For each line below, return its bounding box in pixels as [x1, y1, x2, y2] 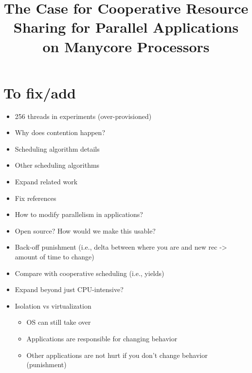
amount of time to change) [15, 252, 94, 262]
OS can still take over [26, 317, 91, 327]
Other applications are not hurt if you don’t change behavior [26, 350, 208, 360]
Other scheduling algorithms [15, 160, 100, 170]
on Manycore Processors [42, 36, 210, 56]
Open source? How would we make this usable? [15, 225, 156, 236]
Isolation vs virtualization [15, 300, 91, 311]
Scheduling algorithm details [15, 143, 100, 154]
